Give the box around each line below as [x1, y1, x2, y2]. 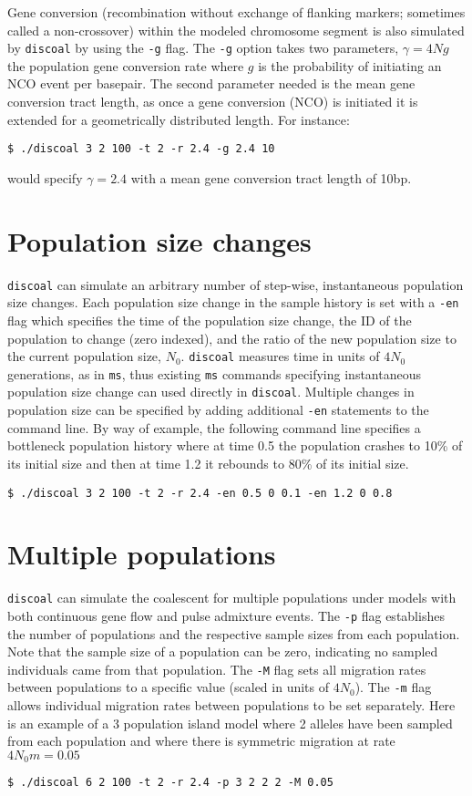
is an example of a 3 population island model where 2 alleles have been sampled [7, 713, 453, 732]
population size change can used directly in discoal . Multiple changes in [7, 382, 415, 401]
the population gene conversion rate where [7, 56, 244, 75]
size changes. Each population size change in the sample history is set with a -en [7, 293, 459, 312]
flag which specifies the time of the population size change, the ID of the [7, 310, 412, 329]
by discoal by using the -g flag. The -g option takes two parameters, [7, 38, 399, 57]
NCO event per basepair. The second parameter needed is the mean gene [7, 74, 416, 93]
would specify [7, 168, 83, 187]
